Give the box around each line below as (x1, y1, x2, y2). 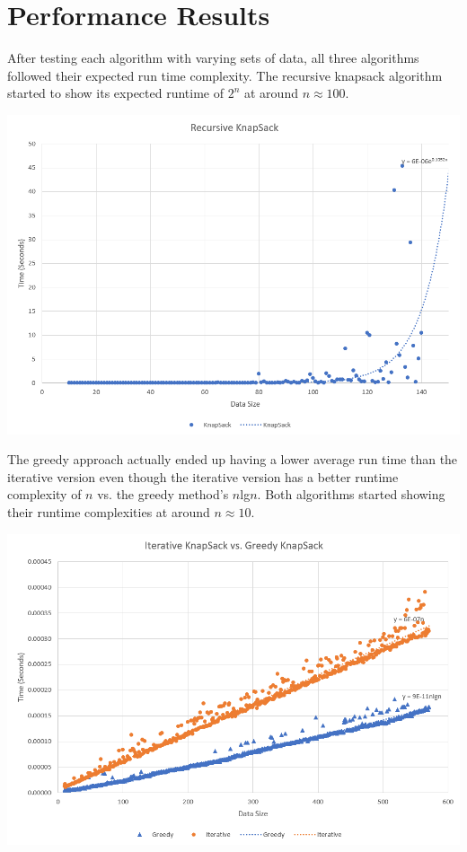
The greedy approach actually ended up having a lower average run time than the (7, 450, 458, 469)
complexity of (7, 485, 82, 504)
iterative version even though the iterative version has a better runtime (7, 467, 399, 486)
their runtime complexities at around (7, 503, 210, 522)
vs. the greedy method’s (97, 485, 229, 504)
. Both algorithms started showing (257, 485, 445, 504)
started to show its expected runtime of (7, 83, 225, 102)
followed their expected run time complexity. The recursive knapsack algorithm (7, 66, 443, 84)
